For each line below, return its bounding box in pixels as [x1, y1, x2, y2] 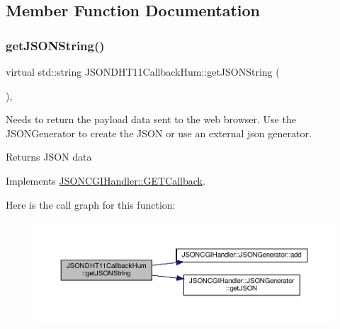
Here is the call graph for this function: [6, 197, 176, 212]
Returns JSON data [6, 149, 92, 164]
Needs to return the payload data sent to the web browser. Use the [6, 112, 296, 127]
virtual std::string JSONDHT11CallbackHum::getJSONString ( [6, 64, 280, 79]
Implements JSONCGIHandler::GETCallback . [6, 173, 205, 187]
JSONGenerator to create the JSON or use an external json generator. [6, 125, 312, 140]
